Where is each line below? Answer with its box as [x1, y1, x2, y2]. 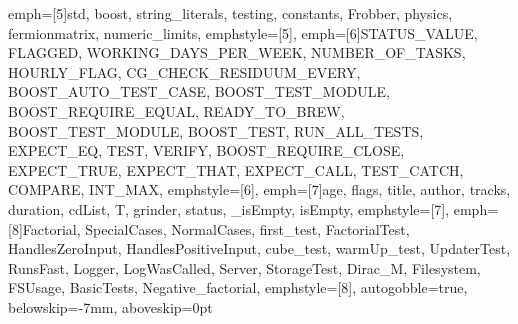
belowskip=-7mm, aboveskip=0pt [8, 296, 213, 317]
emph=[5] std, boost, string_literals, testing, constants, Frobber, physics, [8, 3, 453, 23]
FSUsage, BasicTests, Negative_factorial [8, 277, 257, 298]
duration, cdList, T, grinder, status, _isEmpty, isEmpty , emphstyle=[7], [8, 198, 450, 219]
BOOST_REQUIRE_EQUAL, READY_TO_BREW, [8, 100, 345, 121]
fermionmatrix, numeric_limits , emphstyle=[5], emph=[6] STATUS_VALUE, [8, 22, 478, 43]
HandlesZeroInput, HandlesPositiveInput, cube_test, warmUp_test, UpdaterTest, [8, 238, 511, 259]
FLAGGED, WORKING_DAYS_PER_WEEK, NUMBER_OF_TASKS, [8, 42, 466, 63]
